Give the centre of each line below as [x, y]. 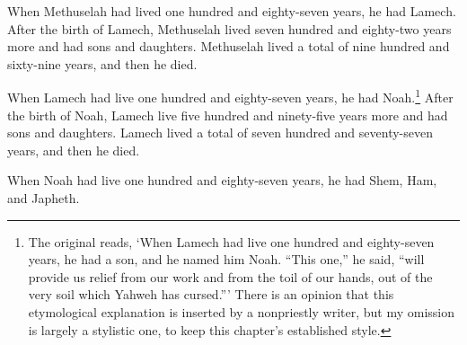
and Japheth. [44, 198]
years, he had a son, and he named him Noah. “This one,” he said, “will [226, 259]
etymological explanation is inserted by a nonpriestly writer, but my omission [242, 311]
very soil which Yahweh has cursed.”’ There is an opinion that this [211, 294]
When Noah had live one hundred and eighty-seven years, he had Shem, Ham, [222, 180]
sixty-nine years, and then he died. [102, 63]
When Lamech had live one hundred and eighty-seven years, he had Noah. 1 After [230, 96]
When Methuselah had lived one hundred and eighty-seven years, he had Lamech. [232, 11]
